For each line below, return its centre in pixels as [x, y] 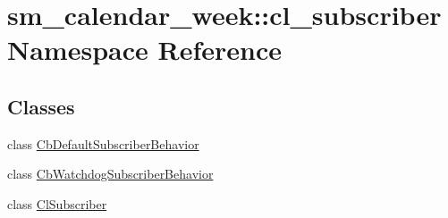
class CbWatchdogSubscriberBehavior [110, 174]
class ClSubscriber [57, 203]
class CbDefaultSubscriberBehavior [103, 143]
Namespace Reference [144, 50]
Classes [41, 106]
